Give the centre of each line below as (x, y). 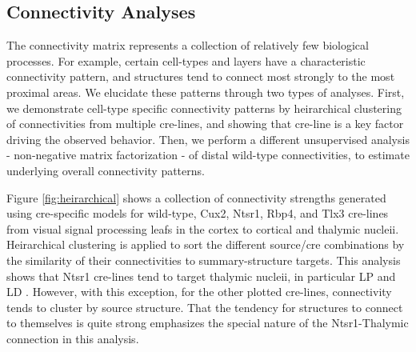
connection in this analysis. (73, 338)
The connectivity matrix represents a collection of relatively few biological (188, 45)
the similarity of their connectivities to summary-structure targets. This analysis (204, 260)
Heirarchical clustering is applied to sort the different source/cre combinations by (206, 244)
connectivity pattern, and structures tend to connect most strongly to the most (201, 76)
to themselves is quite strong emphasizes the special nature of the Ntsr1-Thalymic (208, 323)
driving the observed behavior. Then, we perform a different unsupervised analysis (208, 139)
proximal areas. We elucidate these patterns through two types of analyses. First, (206, 92)
